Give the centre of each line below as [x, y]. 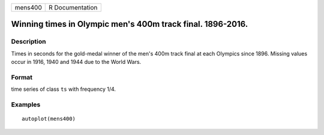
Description [28, 42]
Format [22, 77]
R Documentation [73, 7]
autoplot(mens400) [49, 119]
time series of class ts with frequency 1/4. [64, 89]
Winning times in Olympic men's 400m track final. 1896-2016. [130, 24]
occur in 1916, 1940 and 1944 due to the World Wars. [76, 62]
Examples [26, 105]
